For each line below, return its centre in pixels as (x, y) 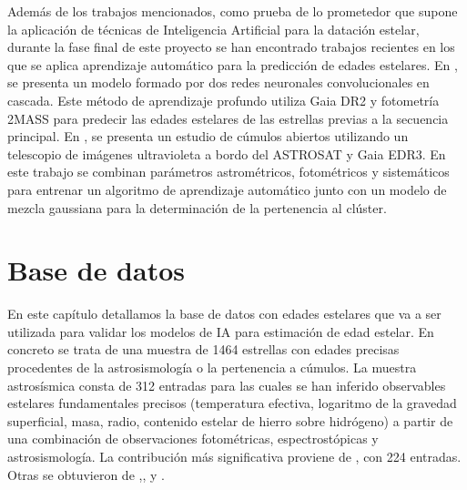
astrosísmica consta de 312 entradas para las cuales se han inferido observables (227, 385)
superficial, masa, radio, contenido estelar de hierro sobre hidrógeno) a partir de (230, 420)
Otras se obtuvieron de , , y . (86, 474)
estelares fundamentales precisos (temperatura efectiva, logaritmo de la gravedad (232, 403)
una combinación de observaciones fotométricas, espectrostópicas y (193, 439)
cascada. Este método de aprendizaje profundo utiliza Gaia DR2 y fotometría (223, 100)
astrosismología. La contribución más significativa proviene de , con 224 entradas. (234, 456)
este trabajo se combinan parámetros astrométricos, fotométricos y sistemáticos (228, 172)
